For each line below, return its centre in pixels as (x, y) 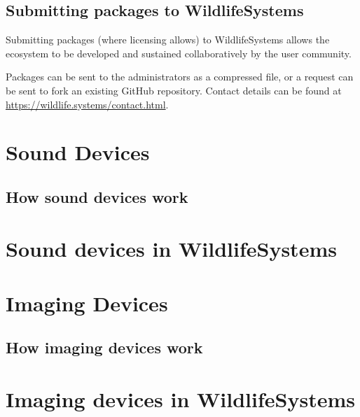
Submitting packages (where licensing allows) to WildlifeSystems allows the (168, 40)
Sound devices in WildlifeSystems (171, 248)
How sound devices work (97, 196)
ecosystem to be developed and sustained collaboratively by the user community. (179, 53)
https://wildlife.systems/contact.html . (87, 104)
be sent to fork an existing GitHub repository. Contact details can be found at (174, 90)
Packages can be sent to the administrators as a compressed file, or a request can (180, 77)
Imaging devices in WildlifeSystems (180, 399)
